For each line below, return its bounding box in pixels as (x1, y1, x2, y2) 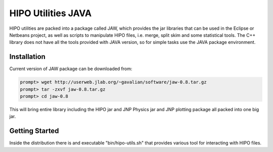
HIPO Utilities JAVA (9, 8, 92, 19)
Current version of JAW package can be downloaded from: (9, 66, 132, 72)
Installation (9, 53, 45, 61)
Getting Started (9, 127, 59, 135)
